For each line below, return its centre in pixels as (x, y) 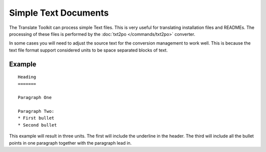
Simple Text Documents (59, 13)
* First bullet (36, 118)
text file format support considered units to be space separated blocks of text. (88, 50)
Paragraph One (35, 98)
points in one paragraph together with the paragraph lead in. (70, 143)
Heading (27, 77)
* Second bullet (37, 125)
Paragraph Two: (36, 111)
